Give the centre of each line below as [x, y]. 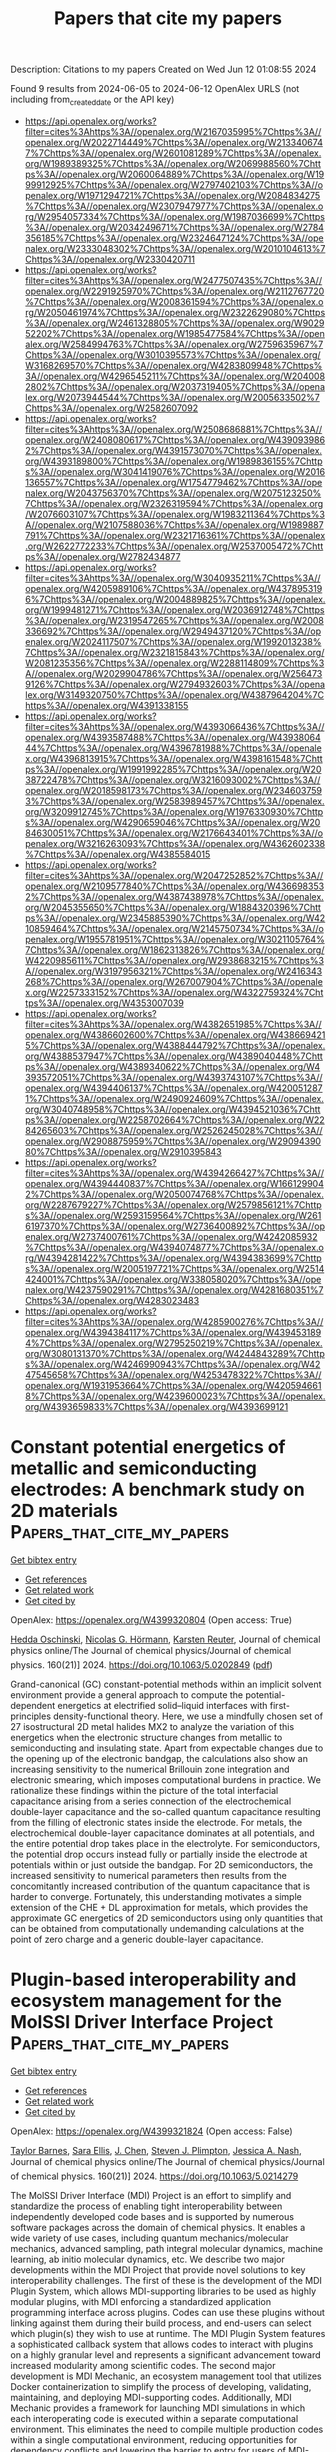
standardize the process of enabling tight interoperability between [146, 2206]
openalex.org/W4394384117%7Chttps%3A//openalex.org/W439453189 [173, 1332]
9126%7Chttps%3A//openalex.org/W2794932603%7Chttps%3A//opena [175, 684]
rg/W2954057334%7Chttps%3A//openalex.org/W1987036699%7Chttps [174, 216]
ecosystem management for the [146, 2001]
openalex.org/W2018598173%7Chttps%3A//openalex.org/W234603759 [173, 790]
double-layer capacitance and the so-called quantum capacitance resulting [166, 1811]
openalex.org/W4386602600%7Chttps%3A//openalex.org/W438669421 [175, 1034]
